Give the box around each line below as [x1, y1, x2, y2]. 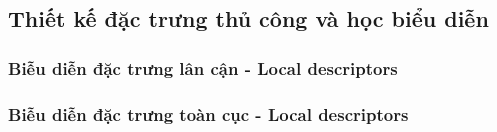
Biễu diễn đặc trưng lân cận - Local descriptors [8, 55, 398, 80]
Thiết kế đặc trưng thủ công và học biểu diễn [8, 3, 489, 34]
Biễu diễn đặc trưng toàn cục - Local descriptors [8, 101, 409, 126]
